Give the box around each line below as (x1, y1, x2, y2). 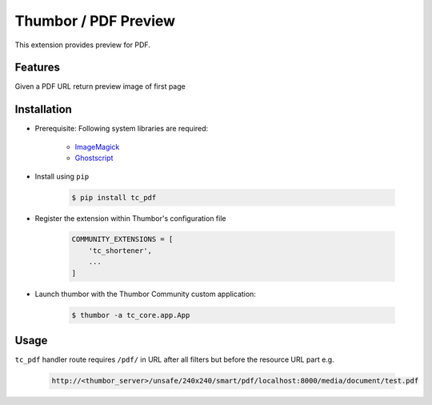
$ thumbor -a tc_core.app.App (71, 311, 190, 319)
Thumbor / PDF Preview (14, 12, 176, 30)
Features (14, 61, 60, 74)
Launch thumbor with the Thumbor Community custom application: (34, 289, 256, 299)
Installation (14, 102, 72, 116)
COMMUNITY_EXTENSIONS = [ (71, 235, 174, 244)
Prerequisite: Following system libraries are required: (34, 124, 209, 134)
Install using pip (34, 171, 90, 181)
